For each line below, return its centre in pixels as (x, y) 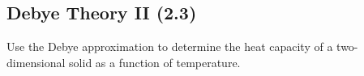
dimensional (36, 62)
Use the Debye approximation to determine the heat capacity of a (170, 46)
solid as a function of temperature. (155, 62)
